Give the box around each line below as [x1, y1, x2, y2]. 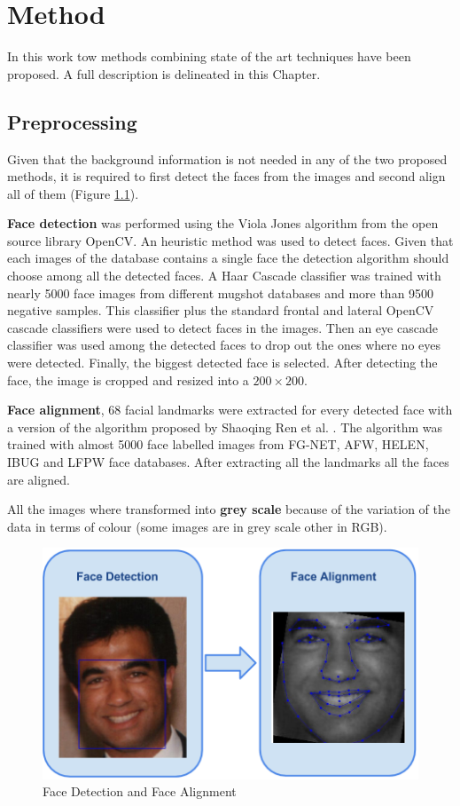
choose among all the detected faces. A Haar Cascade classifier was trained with [7, 266, 441, 285]
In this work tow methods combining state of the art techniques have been [7, 47, 411, 66]
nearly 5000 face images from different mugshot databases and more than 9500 [7, 283, 434, 302]
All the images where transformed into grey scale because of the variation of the [7, 500, 450, 518]
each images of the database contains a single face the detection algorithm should [7, 249, 449, 267]
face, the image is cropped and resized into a [7, 370, 249, 389]
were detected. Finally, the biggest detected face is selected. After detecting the [7, 353, 438, 372]
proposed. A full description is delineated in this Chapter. [7, 64, 321, 83]
